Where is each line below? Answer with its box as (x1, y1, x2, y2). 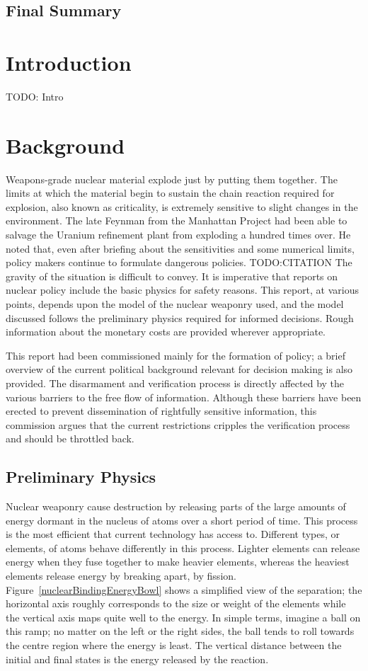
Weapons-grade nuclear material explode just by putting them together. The (6, 171, 338, 186)
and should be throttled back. (6, 431, 134, 446)
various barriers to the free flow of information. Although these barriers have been (6, 389, 362, 404)
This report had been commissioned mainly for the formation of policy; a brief (6, 348, 345, 362)
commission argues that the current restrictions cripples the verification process (6, 417, 350, 432)
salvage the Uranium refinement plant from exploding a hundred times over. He (6, 227, 351, 241)
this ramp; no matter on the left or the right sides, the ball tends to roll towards (6, 624, 355, 638)
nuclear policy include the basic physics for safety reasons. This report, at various (6, 282, 360, 297)
